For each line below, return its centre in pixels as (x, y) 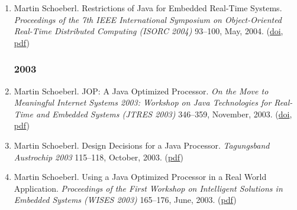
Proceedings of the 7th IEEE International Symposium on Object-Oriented (148, 19)
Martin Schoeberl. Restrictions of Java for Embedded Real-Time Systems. (148, 8)
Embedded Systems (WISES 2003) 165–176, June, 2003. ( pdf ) (125, 200)
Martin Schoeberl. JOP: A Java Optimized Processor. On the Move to (141, 91)
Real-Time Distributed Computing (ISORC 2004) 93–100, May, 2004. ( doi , (148, 31)
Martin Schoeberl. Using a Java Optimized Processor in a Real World (140, 177)
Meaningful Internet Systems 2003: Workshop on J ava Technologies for (143, 102)
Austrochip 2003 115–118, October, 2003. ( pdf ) (99, 157)
